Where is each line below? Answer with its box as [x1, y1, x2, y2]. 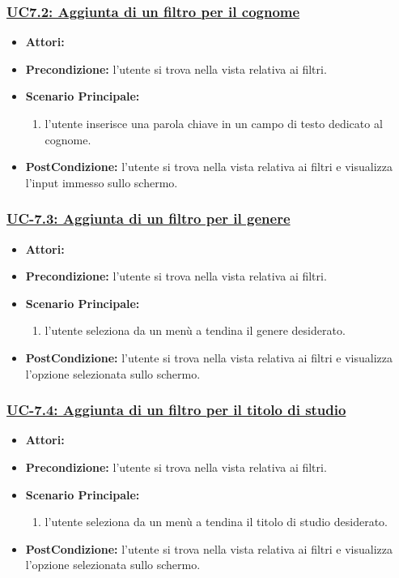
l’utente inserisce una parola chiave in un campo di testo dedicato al [45, 115, 383, 131]
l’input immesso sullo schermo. [25, 173, 178, 191]
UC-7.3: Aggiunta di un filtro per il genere [6, 208, 291, 229]
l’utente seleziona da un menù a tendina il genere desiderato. [45, 322, 346, 339]
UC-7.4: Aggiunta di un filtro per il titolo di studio [6, 400, 346, 420]
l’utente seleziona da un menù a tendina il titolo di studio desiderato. [45, 513, 388, 530]
